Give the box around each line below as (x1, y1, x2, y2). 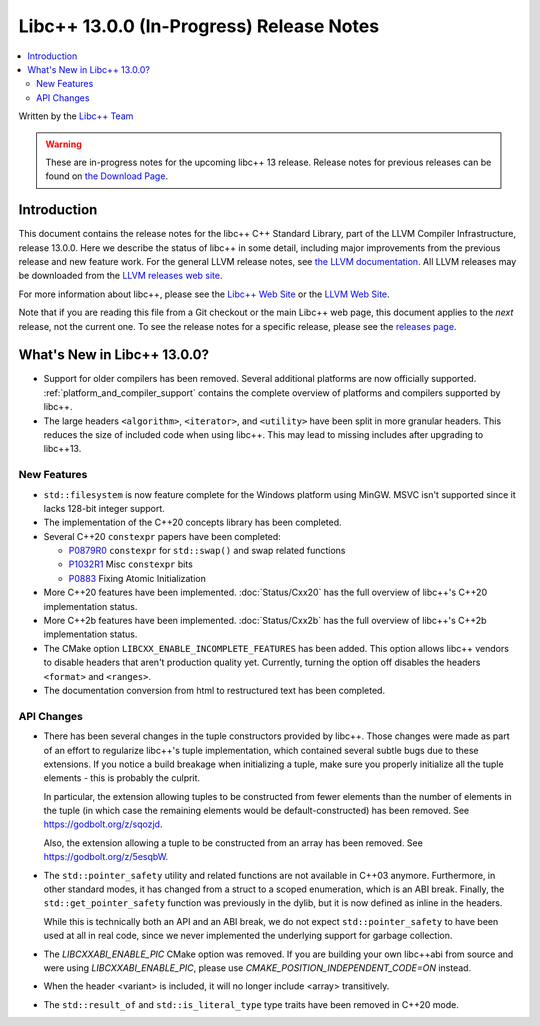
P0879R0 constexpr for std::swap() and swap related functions (68, 545, 346, 557)
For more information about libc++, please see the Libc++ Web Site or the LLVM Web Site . (18, 288, 390, 300)
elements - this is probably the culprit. (43, 772, 200, 784)
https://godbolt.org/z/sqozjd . (43, 818, 163, 830)
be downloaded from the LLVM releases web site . (18, 270, 223, 282)
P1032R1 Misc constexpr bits (68, 558, 194, 570)
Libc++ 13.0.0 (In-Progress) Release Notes (18, 15, 380, 37)
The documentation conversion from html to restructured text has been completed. (43, 685, 385, 696)
